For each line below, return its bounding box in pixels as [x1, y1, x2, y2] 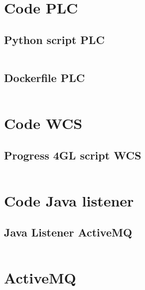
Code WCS [4, 112, 83, 133]
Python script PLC [4, 31, 105, 47]
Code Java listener [4, 190, 134, 210]
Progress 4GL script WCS [4, 147, 142, 162]
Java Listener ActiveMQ [4, 224, 133, 240]
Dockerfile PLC [4, 69, 85, 85]
